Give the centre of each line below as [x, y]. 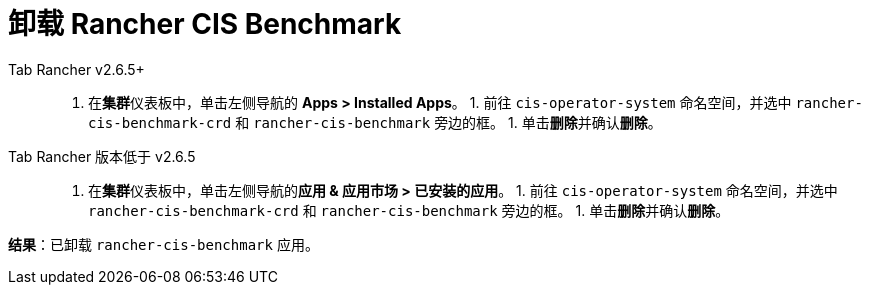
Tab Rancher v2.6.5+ [76, 69]
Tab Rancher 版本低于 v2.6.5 [102, 156]
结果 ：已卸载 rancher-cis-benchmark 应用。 [163, 244]
